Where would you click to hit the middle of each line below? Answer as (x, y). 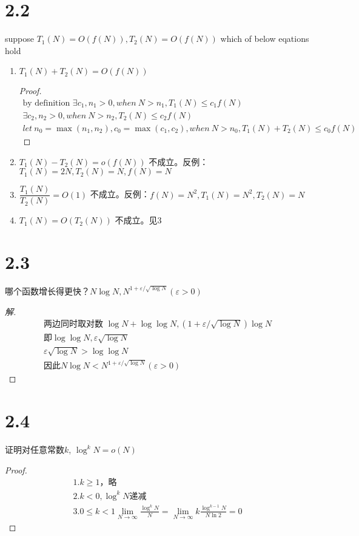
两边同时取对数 (73, 324)
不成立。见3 (138, 220)
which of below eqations (265, 39)
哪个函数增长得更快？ (47, 290)
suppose (19, 39)
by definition (46, 103)
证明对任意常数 (35, 449)
